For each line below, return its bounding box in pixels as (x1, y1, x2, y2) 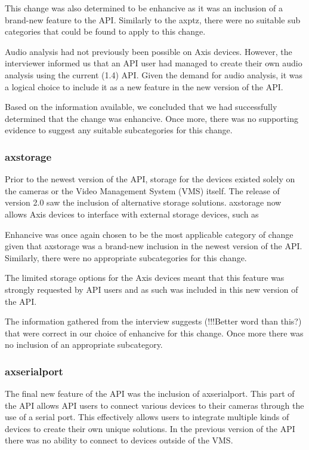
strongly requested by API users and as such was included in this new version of (5, 283, 298, 295)
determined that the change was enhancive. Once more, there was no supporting (5, 112, 298, 124)
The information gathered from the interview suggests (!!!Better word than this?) (5, 315, 302, 327)
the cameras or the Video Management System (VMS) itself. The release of (5, 184, 280, 197)
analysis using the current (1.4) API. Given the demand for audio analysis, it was (5, 68, 303, 81)
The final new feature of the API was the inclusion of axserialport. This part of (5, 387, 295, 400)
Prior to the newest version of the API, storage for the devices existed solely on (5, 173, 295, 185)
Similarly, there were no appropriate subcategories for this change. (5, 251, 247, 264)
